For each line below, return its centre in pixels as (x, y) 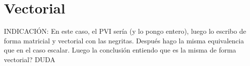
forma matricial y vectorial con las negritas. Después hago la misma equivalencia (124, 40)
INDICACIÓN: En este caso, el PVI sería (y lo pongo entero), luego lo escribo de (125, 31)
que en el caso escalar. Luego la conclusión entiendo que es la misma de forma (120, 50)
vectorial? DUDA (30, 59)
